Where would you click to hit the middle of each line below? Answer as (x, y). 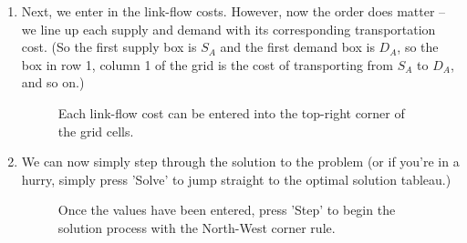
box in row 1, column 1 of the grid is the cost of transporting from (208, 64)
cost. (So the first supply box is (109, 47)
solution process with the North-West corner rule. (197, 227)
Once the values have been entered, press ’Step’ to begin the (227, 210)
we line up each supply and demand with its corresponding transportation (228, 29)
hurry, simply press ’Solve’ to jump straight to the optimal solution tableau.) (236, 179)
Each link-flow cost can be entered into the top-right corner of (231, 112)
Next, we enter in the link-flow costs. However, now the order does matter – (233, 11)
